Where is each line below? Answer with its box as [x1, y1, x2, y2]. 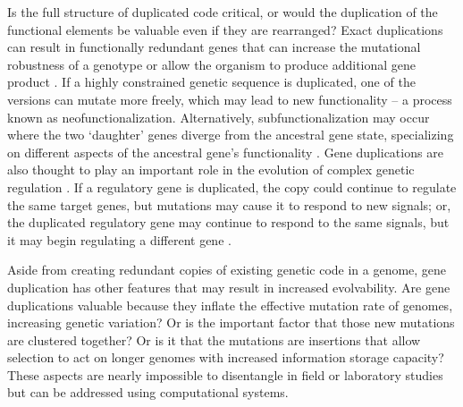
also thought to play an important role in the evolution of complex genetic [7, 160, 415, 179]
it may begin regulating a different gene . [7, 230, 231, 249]
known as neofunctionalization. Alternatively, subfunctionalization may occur [7, 107, 430, 126]
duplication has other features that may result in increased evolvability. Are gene [7, 277, 450, 296]
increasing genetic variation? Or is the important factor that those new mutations [7, 313, 455, 332]
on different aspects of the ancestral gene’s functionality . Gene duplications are [7, 142, 443, 161]
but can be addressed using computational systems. [7, 383, 289, 402]
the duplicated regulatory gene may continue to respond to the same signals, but [7, 213, 450, 232]
